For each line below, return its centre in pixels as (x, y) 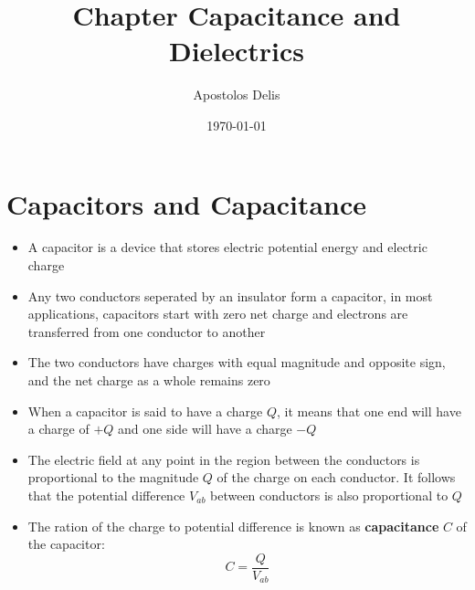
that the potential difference (106, 495)
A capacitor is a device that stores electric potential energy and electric (227, 247)
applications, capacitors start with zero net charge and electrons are (218, 314)
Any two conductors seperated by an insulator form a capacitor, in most (230, 295)
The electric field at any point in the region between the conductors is (224, 459)
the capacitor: (66, 544)
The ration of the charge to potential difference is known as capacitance (233, 526)
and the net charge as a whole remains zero (149, 380)
